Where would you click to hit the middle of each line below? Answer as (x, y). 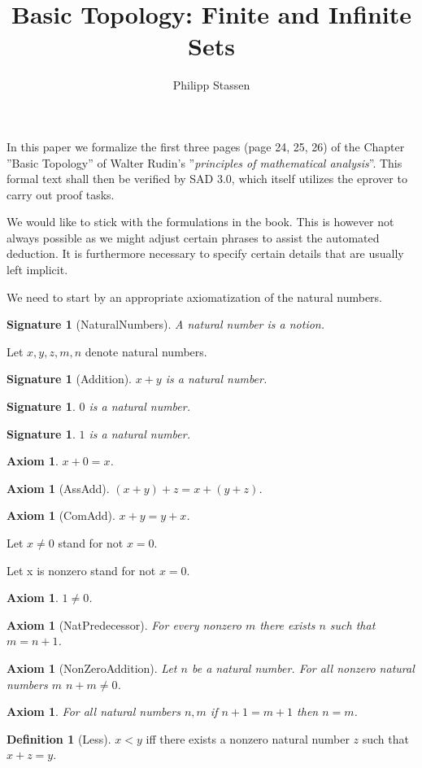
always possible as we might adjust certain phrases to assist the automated (193, 237)
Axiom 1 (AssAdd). (58, 488)
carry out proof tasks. (61, 194)
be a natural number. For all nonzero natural (303, 668)
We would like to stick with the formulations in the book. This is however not (200, 222)
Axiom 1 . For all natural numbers (94, 711)
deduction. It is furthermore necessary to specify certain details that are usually (205, 253)
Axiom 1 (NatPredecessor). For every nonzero (124, 624)
